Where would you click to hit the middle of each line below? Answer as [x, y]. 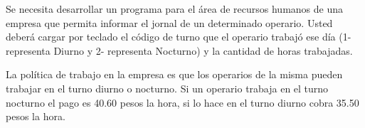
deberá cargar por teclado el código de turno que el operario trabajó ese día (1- [179, 37]
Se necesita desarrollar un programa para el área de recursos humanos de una [174, 9]
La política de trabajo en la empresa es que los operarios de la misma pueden [174, 74]
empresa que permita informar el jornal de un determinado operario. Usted [169, 22]
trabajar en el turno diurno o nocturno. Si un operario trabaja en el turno [167, 88]
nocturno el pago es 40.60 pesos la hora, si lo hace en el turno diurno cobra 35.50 [182, 102]
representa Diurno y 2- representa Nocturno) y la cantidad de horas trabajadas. [179, 50]
